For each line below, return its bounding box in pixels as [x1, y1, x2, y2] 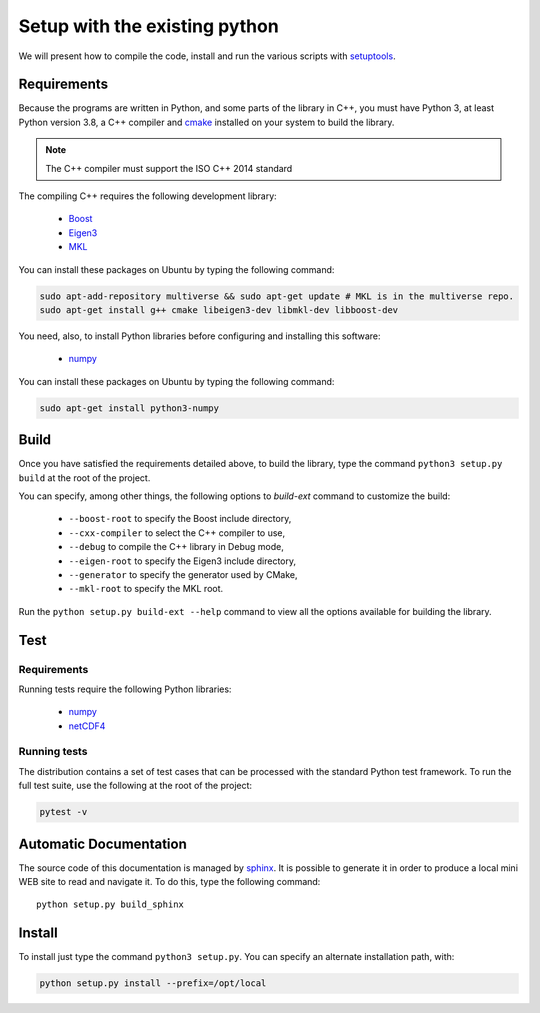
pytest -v [39, 806, 88, 818]
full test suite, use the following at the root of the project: [18, 780, 253, 792]
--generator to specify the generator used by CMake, [68, 568, 298, 580]
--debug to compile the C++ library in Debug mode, [68, 541, 284, 553]
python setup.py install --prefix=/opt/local [39, 978, 267, 989]
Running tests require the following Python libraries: [18, 683, 232, 695]
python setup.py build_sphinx [36, 899, 185, 910]
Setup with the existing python [18, 15, 279, 37]
